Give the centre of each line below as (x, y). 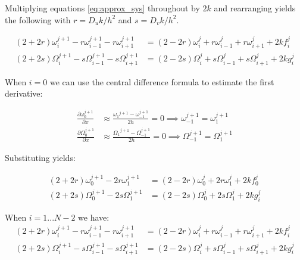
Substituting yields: (40, 158)
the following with (38, 19)
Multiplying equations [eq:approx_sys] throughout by (102, 8)
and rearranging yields (255, 8)
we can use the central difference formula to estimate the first (162, 81)
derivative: (24, 93)
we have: (94, 217)
